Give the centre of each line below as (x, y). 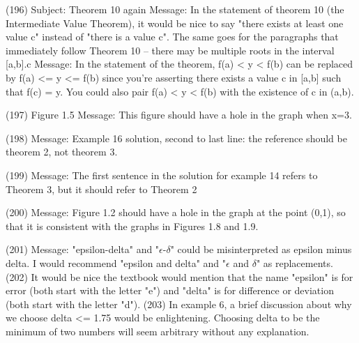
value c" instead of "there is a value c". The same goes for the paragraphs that (172, 37)
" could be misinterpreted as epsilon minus (261, 249)
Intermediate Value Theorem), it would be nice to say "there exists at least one (175, 23)
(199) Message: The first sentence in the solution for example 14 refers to (162, 175)
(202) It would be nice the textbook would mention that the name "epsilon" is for (179, 276)
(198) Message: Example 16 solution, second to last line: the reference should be (176, 138)
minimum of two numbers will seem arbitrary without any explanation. (158, 331)
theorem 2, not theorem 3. (62, 152)
